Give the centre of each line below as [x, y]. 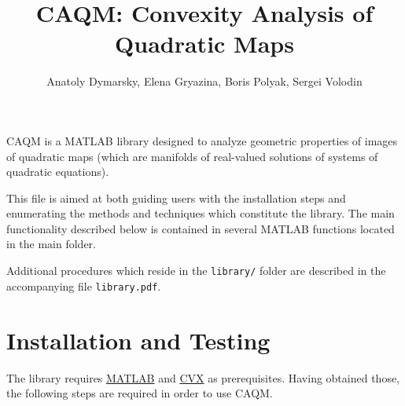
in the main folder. [52, 244]
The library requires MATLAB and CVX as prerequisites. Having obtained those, [203, 377]
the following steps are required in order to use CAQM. [140, 393]
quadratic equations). [58, 172]
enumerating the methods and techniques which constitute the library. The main [201, 213]
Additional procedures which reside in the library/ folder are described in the [196, 271]
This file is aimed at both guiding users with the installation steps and [176, 198]
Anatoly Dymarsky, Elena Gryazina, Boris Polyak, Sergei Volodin [204, 81]
